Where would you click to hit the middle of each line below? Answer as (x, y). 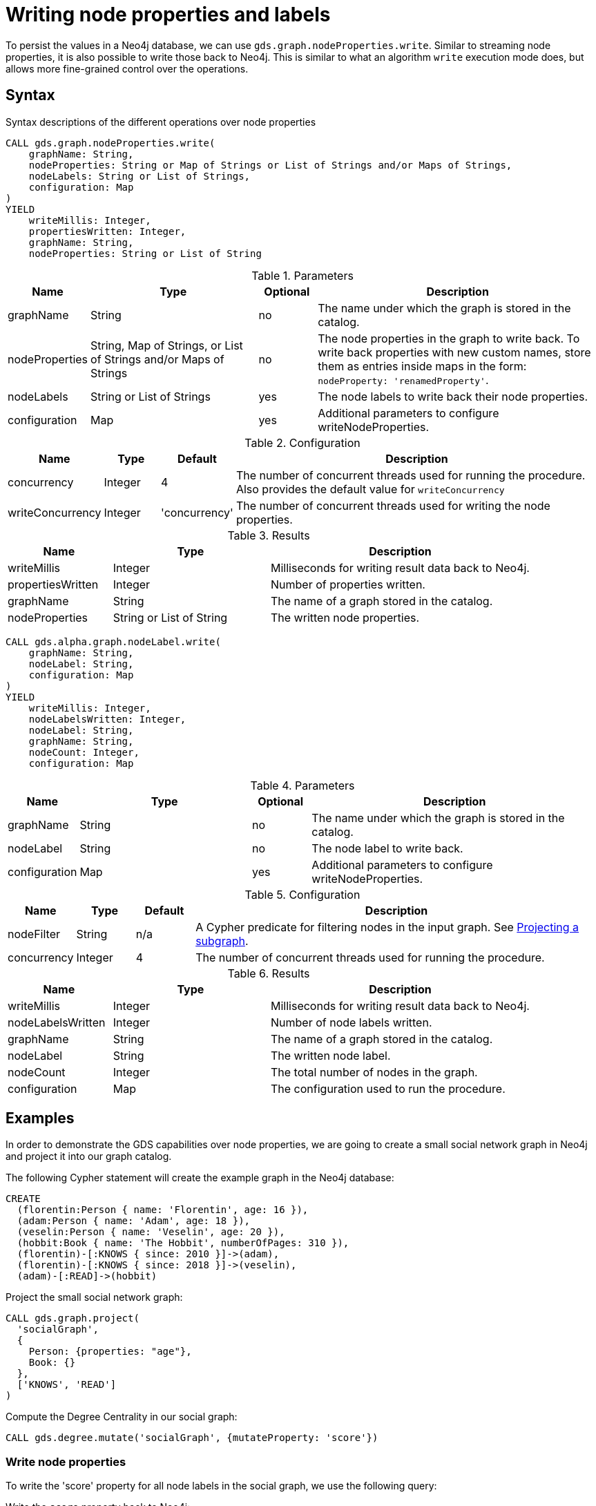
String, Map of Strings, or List (167, 345)
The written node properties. (345, 617)
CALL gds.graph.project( (73, 1318)
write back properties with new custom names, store (454, 352)
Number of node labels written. (351, 1022)
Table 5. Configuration (302, 894)
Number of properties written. (348, 584)
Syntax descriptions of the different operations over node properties (161, 122)
